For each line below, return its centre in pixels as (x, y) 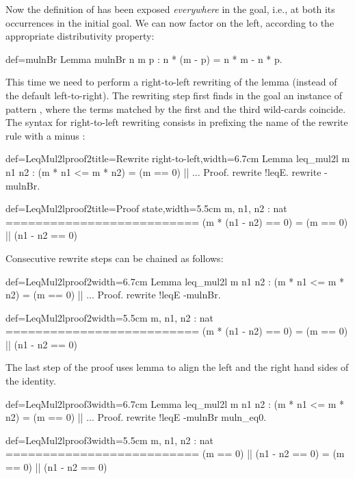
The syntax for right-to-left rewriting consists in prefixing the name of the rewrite (177, 122)
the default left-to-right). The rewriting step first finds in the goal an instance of (174, 95)
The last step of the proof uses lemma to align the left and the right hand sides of (177, 367)
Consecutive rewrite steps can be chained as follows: (115, 258)
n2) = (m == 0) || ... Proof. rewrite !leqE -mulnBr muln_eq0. (136, 417)
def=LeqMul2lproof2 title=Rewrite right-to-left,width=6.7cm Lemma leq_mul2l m (178, 158)
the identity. (31, 381)
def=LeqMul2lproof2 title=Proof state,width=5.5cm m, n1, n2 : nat (146, 208)
